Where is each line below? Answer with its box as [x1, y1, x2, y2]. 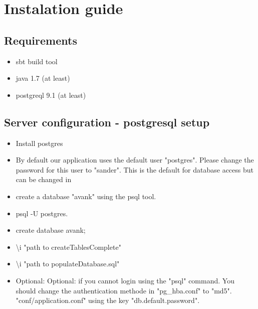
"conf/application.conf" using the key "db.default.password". [16, 295, 200, 305]
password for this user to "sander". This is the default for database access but [16, 164, 253, 175]
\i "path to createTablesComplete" [16, 241, 121, 252]
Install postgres [16, 137, 63, 148]
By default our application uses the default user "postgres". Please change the [16, 154, 254, 165]
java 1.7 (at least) [16, 73, 70, 83]
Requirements [4, 32, 77, 48]
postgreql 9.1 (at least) [16, 89, 86, 100]
